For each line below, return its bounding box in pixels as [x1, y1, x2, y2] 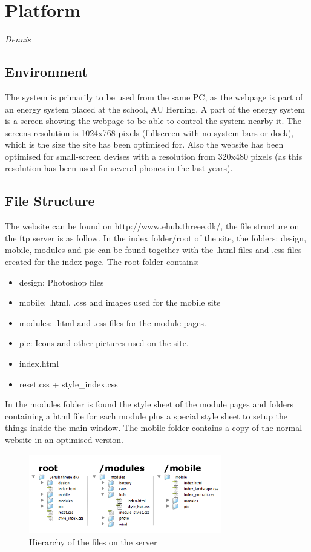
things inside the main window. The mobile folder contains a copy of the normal [5, 421, 303, 434]
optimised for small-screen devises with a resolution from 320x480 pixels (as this [5, 149, 303, 162]
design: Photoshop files [19, 275, 104, 288]
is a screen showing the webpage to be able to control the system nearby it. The [5, 114, 302, 127]
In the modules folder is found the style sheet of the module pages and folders [5, 398, 293, 410]
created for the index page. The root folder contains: [5, 255, 200, 268]
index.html [19, 357, 59, 370]
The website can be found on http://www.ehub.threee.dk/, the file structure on [5, 220, 300, 232]
